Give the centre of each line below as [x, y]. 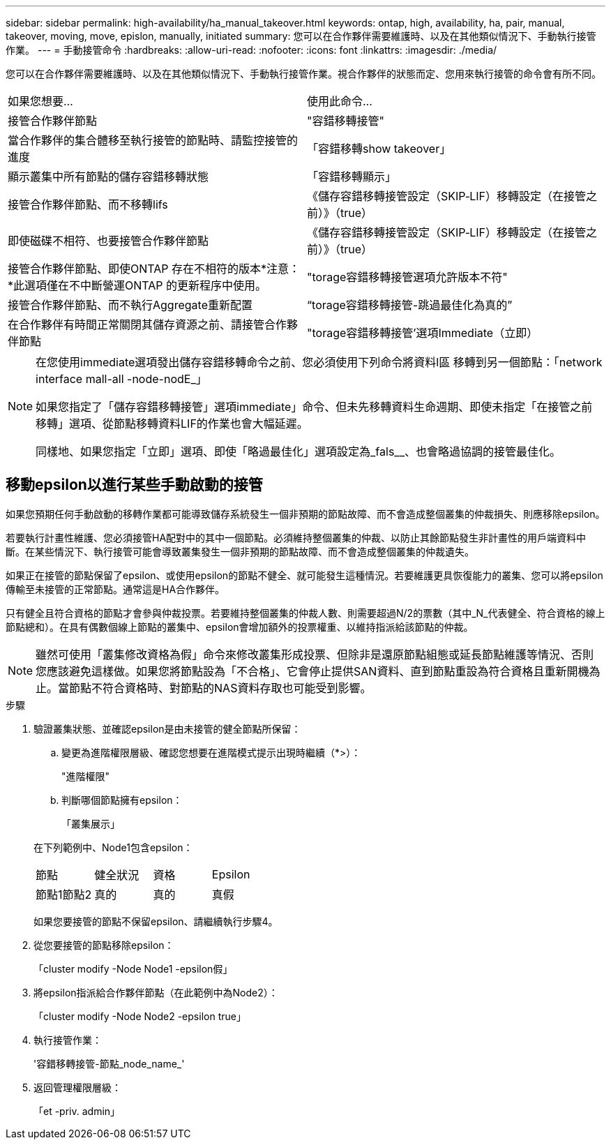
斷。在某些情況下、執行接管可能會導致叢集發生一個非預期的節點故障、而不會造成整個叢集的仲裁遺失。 [240, 551]
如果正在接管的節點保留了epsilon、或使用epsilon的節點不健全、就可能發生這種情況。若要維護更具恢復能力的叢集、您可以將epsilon [304, 575]
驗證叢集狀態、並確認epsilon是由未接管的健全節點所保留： [167, 728]
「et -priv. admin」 [77, 1111]
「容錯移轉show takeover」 [379, 149]
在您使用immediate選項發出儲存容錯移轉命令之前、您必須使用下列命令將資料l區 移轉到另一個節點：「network [319, 362]
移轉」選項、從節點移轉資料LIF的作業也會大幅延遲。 [172, 424]
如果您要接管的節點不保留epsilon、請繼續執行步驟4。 [156, 921]
